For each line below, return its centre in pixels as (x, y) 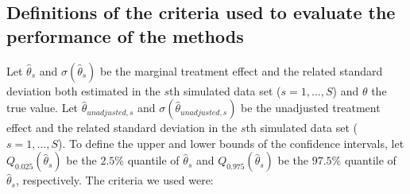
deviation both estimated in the (83, 90)
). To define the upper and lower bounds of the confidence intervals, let (231, 143)
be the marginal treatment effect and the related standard (242, 70)
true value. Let (43, 108)
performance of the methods (125, 35)
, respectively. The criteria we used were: (114, 180)
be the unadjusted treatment (311, 108)
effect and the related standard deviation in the (122, 128)
